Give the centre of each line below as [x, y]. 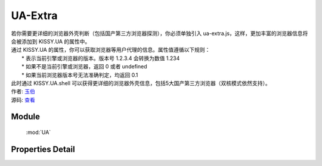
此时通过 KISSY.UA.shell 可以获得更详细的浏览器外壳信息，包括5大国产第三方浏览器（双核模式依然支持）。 [141, 83]
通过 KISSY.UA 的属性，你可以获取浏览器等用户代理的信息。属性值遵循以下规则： [111, 50]
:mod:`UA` [38, 132]
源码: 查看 [23, 100]
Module [25, 117]
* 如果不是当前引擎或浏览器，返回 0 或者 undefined [84, 67]
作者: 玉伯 [23, 92]
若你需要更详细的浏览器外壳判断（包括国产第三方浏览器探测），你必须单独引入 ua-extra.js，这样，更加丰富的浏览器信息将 [160, 33]
